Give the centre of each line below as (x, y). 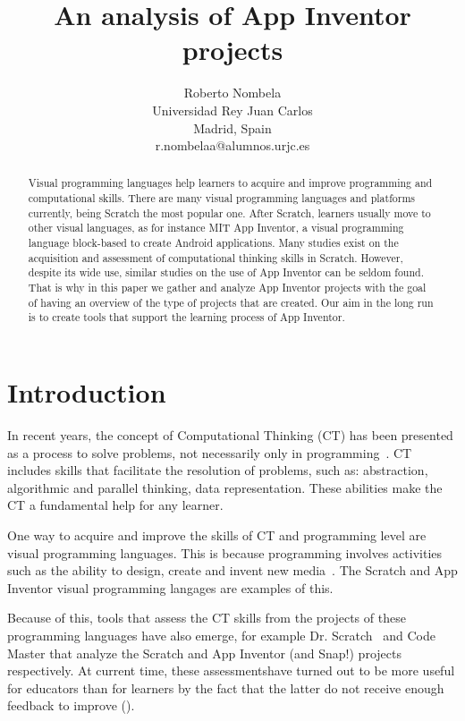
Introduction (87, 392)
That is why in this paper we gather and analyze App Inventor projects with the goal (227, 288)
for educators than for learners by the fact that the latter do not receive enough (226, 687)
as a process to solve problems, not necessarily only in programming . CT (210, 452)
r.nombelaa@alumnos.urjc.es (232, 145)
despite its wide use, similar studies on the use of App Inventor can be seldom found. (226, 272)
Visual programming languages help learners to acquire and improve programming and (230, 183)
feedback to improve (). (71, 705)
